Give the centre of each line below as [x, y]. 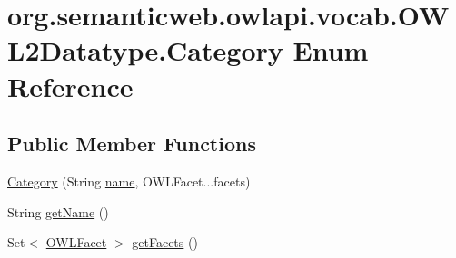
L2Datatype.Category [145, 50]
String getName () [58, 211]
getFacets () [165, 242]
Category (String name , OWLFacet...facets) [129, 181]
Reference [70, 86]
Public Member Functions [132, 143]
